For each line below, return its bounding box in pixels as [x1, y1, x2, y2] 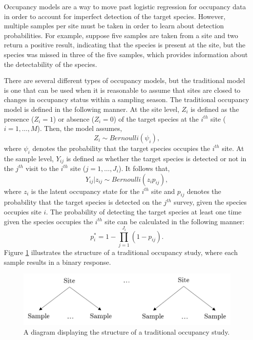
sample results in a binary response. [4, 256, 111, 267]
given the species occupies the [4, 216, 93, 226]
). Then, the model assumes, [37, 123, 122, 133]
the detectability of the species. [4, 59, 97, 69]
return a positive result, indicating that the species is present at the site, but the [4, 40, 246, 50]
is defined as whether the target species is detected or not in [66, 153, 247, 163]
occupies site [4, 206, 42, 216]
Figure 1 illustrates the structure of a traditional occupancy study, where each [4, 247, 238, 257]
